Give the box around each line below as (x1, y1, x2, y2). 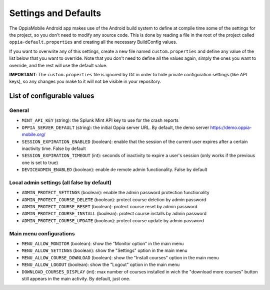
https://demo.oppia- (210, 124, 252, 130)
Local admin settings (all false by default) (9, 179, 112, 186)
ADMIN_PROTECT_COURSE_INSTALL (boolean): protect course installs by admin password (21, 211, 207, 217)
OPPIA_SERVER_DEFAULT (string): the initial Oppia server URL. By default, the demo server (21, 124, 209, 130)
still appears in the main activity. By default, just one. (21, 275, 130, 281)
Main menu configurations (9, 230, 75, 237)
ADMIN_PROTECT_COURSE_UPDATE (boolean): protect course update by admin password (21, 217, 204, 223)
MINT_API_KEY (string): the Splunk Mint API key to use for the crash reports (21, 117, 179, 123)
